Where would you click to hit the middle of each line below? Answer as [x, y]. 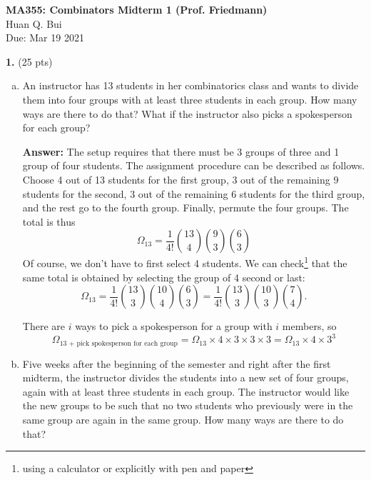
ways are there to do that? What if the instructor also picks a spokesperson [187, 113]
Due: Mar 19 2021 [45, 37]
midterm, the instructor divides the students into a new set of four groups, [185, 377]
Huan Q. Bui [34, 23]
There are [44, 326]
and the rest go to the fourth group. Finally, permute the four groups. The [185, 207]
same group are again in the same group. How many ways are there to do [183, 420]
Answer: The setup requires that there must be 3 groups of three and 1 [181, 151]
